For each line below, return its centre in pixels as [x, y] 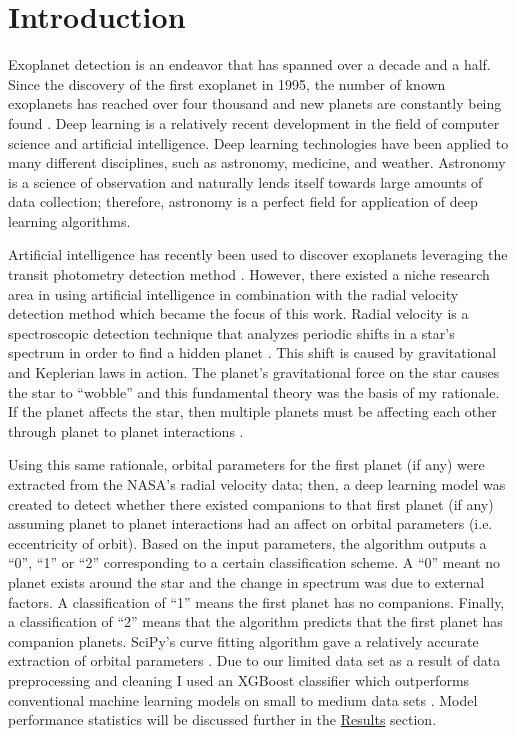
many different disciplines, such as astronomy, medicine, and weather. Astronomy [257, 162]
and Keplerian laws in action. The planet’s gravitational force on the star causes [254, 372]
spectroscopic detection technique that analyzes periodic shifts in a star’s [231, 332]
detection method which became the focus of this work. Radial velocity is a [238, 313]
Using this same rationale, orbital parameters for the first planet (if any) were [246, 464]
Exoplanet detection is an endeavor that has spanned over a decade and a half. [249, 64]
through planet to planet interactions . [126, 430]
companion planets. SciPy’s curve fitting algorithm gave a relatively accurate [243, 640]
